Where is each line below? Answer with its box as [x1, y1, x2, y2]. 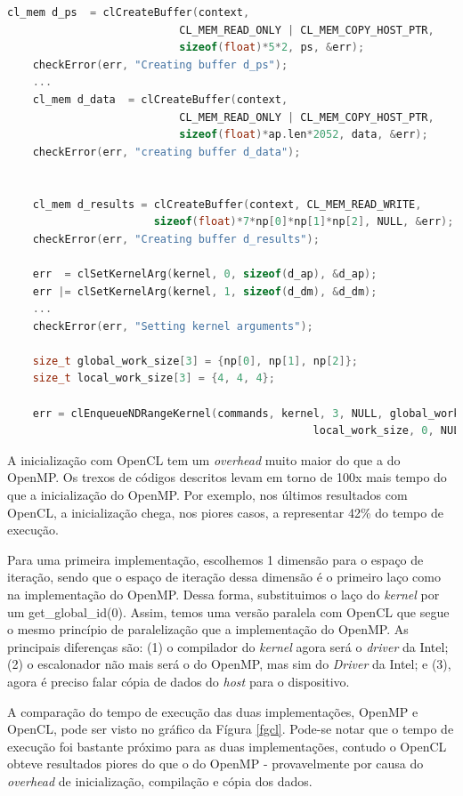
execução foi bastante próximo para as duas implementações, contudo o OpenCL [7, 736, 447, 755]
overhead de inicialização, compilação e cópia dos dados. [7, 771, 313, 790]
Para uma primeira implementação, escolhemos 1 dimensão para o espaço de [7, 550, 424, 568]
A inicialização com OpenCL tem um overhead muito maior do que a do [7, 450, 401, 469]
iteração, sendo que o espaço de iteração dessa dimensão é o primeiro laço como [7, 567, 441, 586]
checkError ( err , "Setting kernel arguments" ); [32, 319, 313, 333]
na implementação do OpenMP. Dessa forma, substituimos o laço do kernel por [7, 585, 440, 603]
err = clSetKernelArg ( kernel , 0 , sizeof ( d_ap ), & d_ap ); [32, 267, 378, 280]
